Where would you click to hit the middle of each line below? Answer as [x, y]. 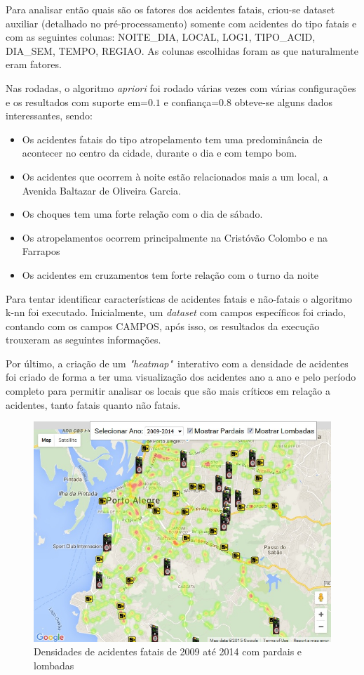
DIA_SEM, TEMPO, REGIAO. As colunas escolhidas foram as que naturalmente [182, 50]
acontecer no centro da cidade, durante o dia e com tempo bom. [160, 153]
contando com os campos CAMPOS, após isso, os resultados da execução [163, 326]
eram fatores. [34, 64]
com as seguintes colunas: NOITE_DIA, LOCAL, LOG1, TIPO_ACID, [161, 37]
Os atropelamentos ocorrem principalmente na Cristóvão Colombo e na [175, 237]
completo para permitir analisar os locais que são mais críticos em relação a [168, 391]
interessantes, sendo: [49, 116]
